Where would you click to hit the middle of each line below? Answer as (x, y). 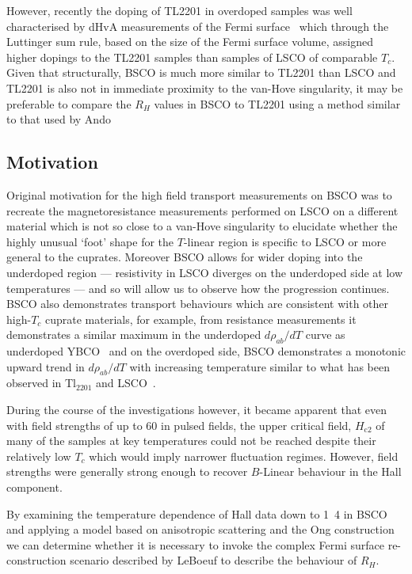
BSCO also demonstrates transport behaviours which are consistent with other (198, 304)
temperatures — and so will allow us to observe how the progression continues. (198, 288)
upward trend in (46, 366)
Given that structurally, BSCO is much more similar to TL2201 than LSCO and (201, 72)
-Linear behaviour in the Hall (330, 471)
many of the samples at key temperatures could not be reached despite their (191, 441)
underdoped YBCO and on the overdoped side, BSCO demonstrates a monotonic (206, 351)
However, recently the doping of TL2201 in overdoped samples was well (179, 10)
